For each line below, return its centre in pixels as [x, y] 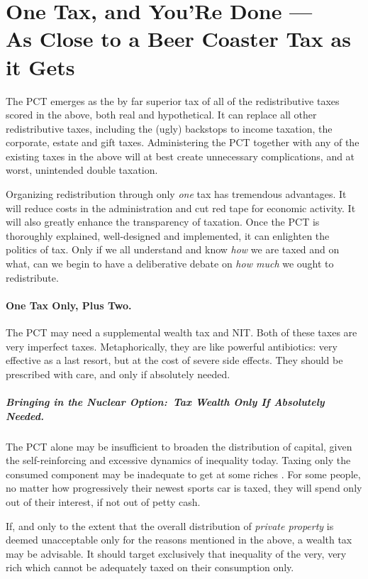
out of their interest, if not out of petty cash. [103, 501]
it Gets [40, 66]
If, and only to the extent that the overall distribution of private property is [170, 525]
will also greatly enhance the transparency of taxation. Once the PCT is [163, 222]
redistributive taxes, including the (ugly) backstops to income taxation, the [169, 128]
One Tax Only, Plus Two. [69, 305]
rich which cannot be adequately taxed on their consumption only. [150, 567]
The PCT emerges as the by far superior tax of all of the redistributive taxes [173, 100]
